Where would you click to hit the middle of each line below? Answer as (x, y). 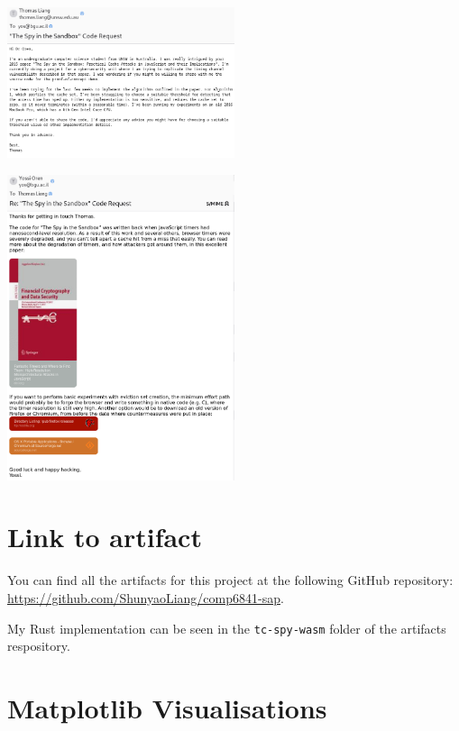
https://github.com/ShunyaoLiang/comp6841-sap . (146, 597)
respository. (39, 646)
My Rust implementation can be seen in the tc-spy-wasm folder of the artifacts (227, 628)
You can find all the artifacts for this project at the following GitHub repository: (230, 580)
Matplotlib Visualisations (167, 708)
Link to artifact (105, 537)
